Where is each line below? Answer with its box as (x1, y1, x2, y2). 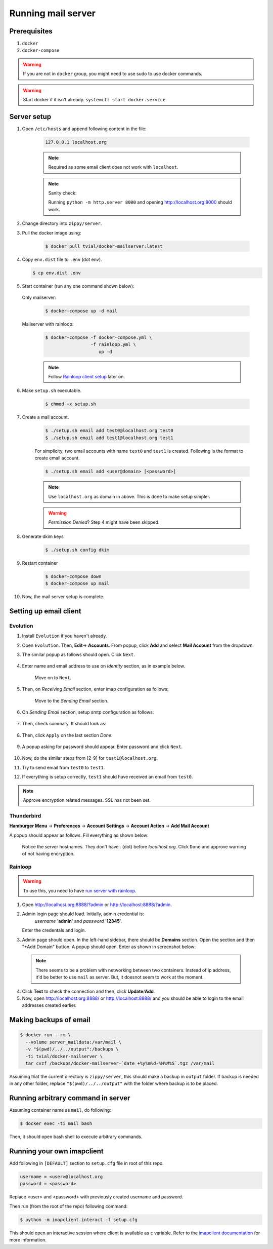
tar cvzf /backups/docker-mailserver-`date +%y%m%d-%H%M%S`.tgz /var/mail (25, 1060, 215, 1066)
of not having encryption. (22, 851, 75, 857)
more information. (9, 1237, 47, 1243)
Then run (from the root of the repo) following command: (9, 1203, 128, 1209)
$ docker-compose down (45, 573, 102, 579)
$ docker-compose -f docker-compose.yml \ (45, 334, 152, 340)
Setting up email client (9, 607, 81, 615)
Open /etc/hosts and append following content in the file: (22, 126, 147, 132)
